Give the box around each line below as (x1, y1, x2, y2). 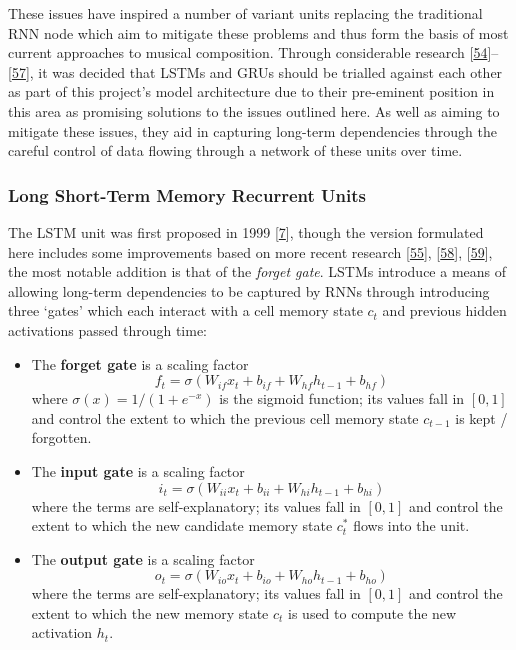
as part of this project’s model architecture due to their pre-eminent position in (8, 81, 495, 102)
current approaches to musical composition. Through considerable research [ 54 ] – (8, 42, 499, 63)
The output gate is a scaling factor (31, 548, 255, 569)
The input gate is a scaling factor (31, 460, 245, 481)
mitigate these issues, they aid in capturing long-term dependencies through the (8, 120, 497, 141)
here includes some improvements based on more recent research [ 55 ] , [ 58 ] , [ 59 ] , (8, 241, 493, 262)
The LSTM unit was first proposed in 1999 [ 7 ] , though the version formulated (8, 221, 484, 242)
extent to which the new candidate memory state (31, 515, 333, 536)
